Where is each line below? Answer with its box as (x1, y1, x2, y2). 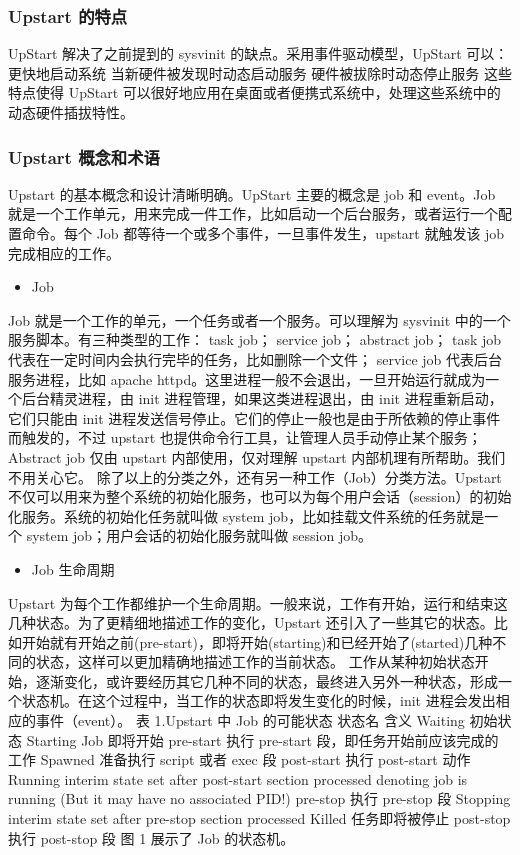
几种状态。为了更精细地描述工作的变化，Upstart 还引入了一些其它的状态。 (8, 612, 494, 633)
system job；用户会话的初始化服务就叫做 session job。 (26, 525, 372, 546)
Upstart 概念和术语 (8, 144, 160, 169)
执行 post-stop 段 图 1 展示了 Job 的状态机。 (8, 827, 295, 848)
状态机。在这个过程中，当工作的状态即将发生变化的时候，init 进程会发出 (21, 690, 496, 711)
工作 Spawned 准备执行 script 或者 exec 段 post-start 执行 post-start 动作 (8, 749, 471, 770)
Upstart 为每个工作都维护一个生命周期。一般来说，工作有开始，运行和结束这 (8, 592, 508, 613)
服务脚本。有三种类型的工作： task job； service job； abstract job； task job (8, 329, 502, 350)
